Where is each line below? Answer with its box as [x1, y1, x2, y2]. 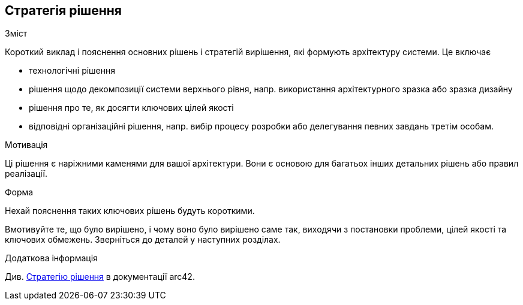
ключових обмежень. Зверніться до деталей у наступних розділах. [5, 234, 281, 245]
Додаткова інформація [5, 253, 98, 264]
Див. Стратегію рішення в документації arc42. [5, 271, 195, 282]
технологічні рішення [29, 65, 116, 76]
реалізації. [5, 168, 48, 179]
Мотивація [5, 140, 48, 150]
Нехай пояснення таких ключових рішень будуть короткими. [5, 206, 255, 216]
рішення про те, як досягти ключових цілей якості [29, 102, 234, 113]
